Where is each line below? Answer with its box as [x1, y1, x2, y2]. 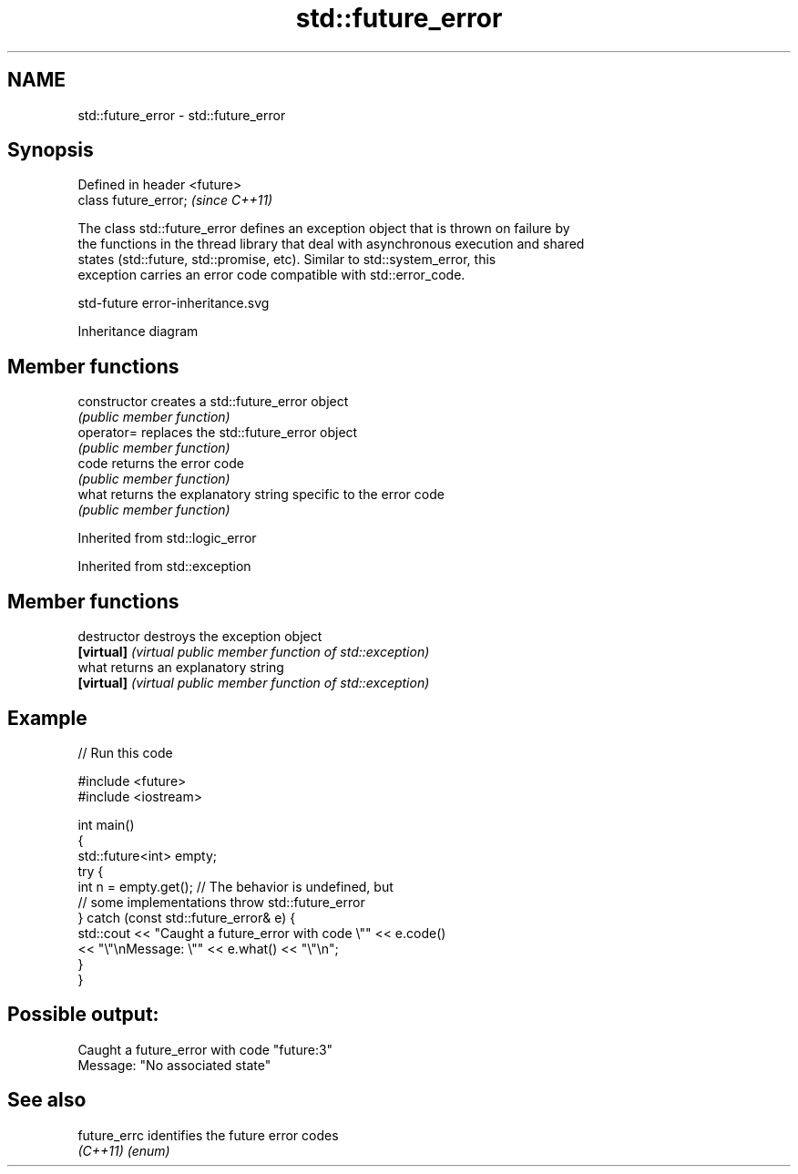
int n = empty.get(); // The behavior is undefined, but [77, 878, 394, 894]
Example [7, 706, 87, 730]
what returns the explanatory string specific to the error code [77, 486, 445, 503]
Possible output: [7, 1003, 159, 1026]
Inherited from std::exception [77, 558, 251, 575]
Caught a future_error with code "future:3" [77, 1041, 333, 1057]
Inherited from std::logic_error [77, 530, 257, 546]
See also [7, 1088, 87, 1112]
